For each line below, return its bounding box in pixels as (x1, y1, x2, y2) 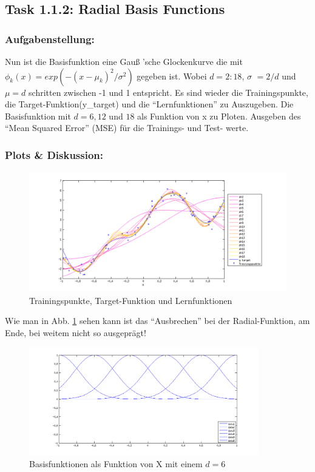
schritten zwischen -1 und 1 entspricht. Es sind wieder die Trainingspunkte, (29, 86, 308, 98)
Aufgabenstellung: (5, 31, 95, 46)
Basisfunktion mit (5, 109, 71, 122)
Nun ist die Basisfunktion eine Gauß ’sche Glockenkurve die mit (5, 55, 243, 67)
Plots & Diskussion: (5, 147, 103, 162)
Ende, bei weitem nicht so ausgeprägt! (5, 326, 146, 339)
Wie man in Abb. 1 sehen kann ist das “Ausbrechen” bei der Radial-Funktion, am (5, 314, 310, 327)
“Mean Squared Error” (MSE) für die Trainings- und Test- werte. (5, 121, 249, 134)
